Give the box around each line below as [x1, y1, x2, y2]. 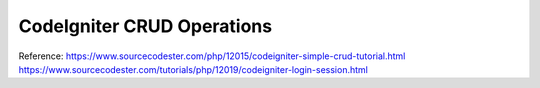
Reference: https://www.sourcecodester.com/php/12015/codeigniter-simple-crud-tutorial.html [18, 50, 406, 62]
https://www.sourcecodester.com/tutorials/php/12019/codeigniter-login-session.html [18, 63, 369, 75]
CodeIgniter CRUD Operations [18, 15, 273, 37]
